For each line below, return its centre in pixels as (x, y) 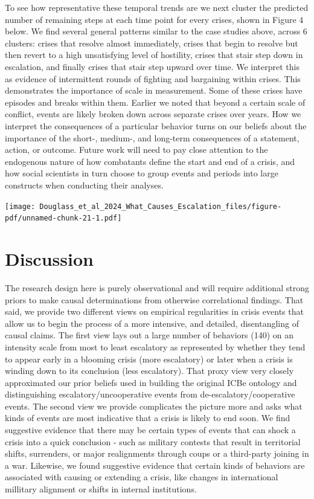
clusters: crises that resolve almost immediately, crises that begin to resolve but (152, 43)
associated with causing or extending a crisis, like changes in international (142, 477)
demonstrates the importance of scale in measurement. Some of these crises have (154, 90)
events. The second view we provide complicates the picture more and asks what (154, 406)
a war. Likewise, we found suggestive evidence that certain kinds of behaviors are (155, 465)
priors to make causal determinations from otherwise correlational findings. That (154, 299)
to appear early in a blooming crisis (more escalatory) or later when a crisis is (149, 359)
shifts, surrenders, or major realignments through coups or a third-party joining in (157, 453)
